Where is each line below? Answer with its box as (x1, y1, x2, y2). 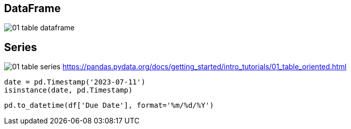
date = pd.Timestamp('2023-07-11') (4, 78, 146, 87)
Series (4, 40, 37, 54)
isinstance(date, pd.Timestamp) (4, 86, 133, 95)
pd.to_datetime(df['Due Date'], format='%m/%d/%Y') (4, 101, 214, 110)
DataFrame (4, 2, 61, 15)
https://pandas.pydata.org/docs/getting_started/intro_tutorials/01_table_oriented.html (62, 62, 347, 71)
